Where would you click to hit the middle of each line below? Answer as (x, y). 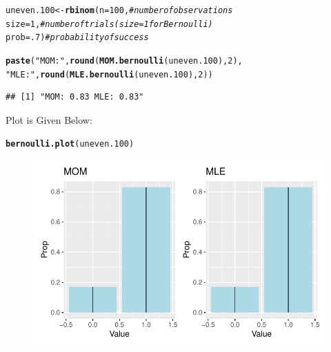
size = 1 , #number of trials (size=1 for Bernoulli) (109, 24)
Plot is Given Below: (49, 119)
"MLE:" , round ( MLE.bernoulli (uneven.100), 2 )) (109, 74)
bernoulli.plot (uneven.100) (70, 144)
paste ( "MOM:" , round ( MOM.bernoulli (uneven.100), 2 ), (124, 61)
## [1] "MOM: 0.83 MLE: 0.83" (75, 97)
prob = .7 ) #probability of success (77, 38)
